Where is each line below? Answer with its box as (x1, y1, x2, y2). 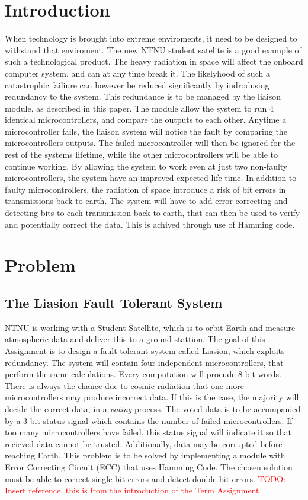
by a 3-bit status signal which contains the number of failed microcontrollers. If (5, 414, 293, 426)
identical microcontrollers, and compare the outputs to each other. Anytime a (5, 113, 287, 126)
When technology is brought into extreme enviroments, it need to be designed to (5, 32, 297, 44)
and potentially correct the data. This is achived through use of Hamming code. (5, 218, 295, 230)
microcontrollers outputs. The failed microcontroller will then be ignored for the (5, 136, 296, 149)
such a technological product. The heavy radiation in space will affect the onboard (5, 55, 303, 68)
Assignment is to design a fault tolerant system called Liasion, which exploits (5, 344, 285, 356)
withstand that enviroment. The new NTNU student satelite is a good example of (5, 43, 301, 56)
